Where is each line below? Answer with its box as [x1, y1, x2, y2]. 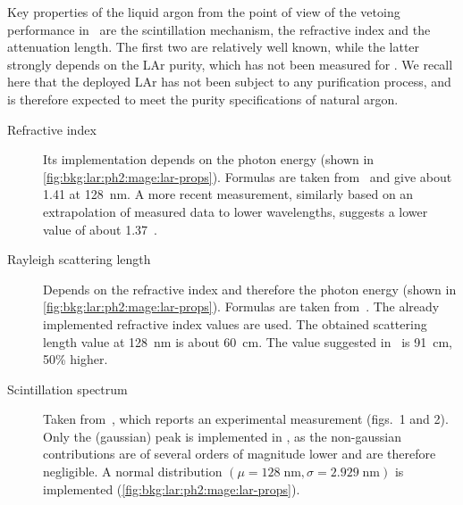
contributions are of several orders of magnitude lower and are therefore [43, 444, 436, 463]
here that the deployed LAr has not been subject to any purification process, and [7, 72, 451, 91]
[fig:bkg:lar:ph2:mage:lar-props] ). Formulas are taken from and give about [43, 167, 452, 186]
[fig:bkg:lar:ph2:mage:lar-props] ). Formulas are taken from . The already [43, 297, 440, 316]
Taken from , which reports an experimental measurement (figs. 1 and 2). [43, 410, 449, 428]
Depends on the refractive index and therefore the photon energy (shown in [43, 279, 457, 298]
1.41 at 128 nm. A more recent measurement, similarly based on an [43, 185, 414, 203]
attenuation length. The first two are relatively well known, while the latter [7, 37, 420, 56]
